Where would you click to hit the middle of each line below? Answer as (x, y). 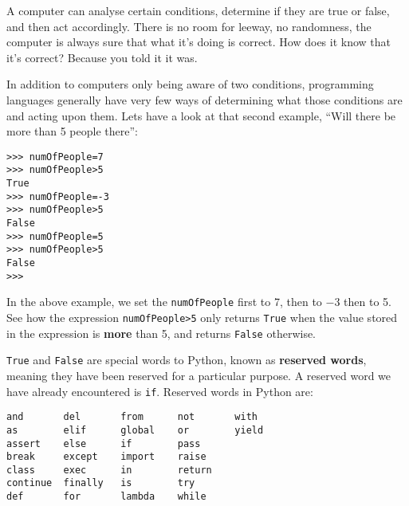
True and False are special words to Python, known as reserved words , (187, 360)
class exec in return (109, 470)
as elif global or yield (135, 430)
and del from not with (132, 417)
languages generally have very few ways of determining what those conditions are (204, 99)
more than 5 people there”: (72, 131)
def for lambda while (106, 497)
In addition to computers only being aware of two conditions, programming (190, 84)
